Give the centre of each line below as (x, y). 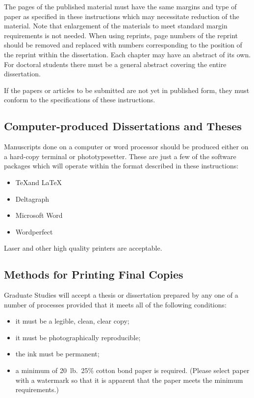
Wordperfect (34, 231)
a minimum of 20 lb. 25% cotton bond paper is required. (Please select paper (132, 370)
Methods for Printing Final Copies (94, 274)
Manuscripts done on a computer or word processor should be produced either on (126, 147)
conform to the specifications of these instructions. (80, 100)
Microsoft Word (39, 215)
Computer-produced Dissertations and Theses (123, 126)
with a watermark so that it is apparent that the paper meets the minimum (129, 380)
